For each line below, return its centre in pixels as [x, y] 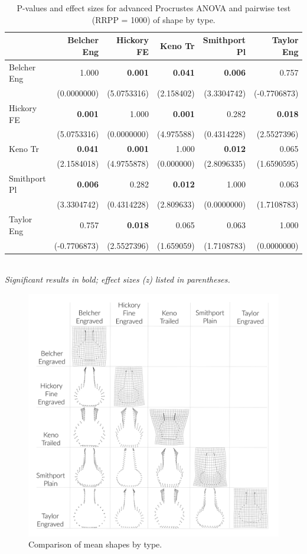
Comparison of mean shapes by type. [95, 544]
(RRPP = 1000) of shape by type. [153, 19]
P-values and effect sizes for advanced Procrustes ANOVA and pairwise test [154, 8]
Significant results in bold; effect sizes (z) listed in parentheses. [117, 279]
